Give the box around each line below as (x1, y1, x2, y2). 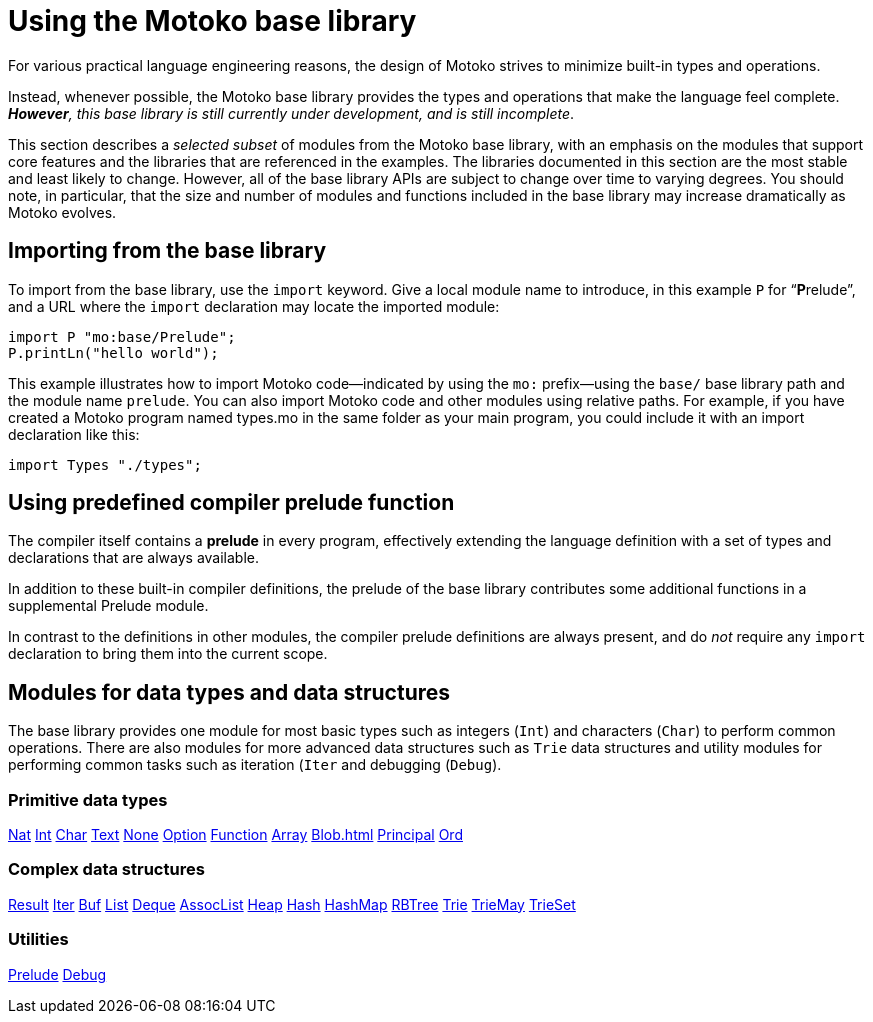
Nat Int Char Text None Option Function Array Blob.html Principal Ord (8, 826, 463, 844)
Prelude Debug (8, 965, 107, 983)
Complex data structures (8, 859, 205, 880)
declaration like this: (8, 425, 140, 443)
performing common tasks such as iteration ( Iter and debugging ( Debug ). (8, 756, 502, 774)
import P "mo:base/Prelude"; (8, 328, 236, 345)
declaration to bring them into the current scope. (8, 645, 328, 663)
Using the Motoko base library (8, 4, 417, 38)
